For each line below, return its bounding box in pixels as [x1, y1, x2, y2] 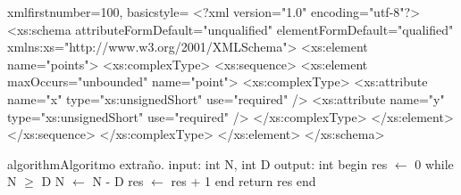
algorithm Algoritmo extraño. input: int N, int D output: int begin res [7, 154, 388, 173]
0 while [415, 154, 454, 173]
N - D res [92, 172, 144, 191]
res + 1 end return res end [171, 172, 316, 191]
